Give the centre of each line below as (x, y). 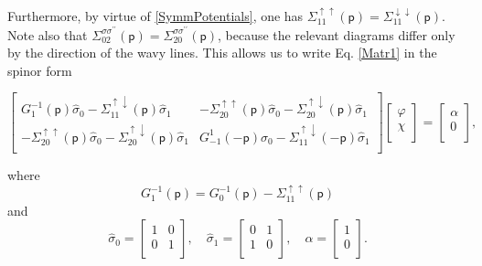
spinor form (40, 70)
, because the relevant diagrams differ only (337, 34)
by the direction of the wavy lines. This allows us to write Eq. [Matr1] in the (222, 53)
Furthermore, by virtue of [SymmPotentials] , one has (155, 16)
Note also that (48, 34)
